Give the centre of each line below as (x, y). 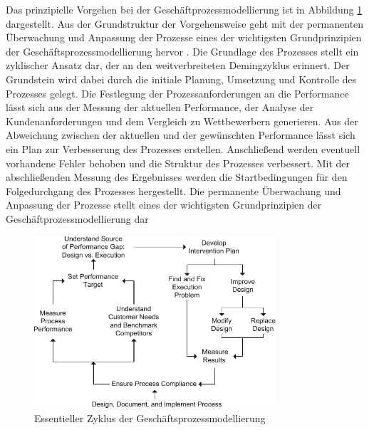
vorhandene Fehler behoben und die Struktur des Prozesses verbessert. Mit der (178, 163)
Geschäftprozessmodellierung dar (77, 218)
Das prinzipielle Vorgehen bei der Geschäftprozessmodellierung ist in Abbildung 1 (184, 9)
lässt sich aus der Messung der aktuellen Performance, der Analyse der (160, 107)
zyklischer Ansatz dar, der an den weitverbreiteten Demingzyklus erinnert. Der (178, 65)
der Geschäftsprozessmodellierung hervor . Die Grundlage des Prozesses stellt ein (182, 51)
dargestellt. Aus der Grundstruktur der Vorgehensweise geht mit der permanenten (185, 23)
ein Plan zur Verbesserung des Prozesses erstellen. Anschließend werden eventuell (183, 148)
